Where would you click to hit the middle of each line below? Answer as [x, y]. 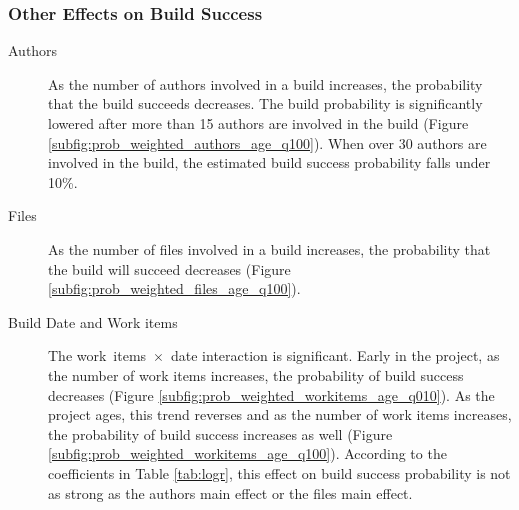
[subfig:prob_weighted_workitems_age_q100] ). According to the [247, 453]
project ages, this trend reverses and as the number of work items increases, [280, 414]
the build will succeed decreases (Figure [169, 268]
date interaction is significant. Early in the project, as [335, 355]
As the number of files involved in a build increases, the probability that [269, 248]
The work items [97, 355]
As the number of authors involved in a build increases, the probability [265, 83]
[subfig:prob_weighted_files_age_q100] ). [174, 288]
